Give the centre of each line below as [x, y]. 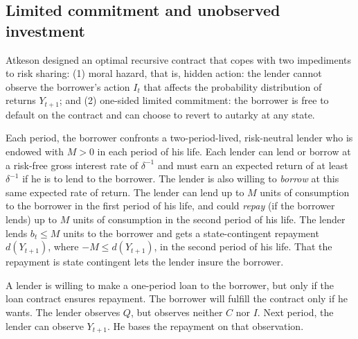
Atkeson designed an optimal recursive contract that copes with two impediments [179, 59]
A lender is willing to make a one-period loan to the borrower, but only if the [170, 285]
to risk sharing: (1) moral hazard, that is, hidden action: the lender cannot [164, 73]
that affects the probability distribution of [233, 86]
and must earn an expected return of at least [253, 165]
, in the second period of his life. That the [243, 246]
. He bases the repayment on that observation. [206, 325]
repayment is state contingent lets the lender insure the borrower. [145, 262]
